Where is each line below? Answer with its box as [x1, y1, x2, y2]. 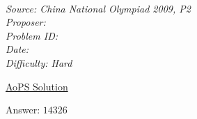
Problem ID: [6, 28, 58, 42]
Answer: [6, 102, 40, 117]
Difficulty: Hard [6, 55, 72, 70]
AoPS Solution [6, 79, 68, 93]
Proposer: [6, 15, 46, 29]
